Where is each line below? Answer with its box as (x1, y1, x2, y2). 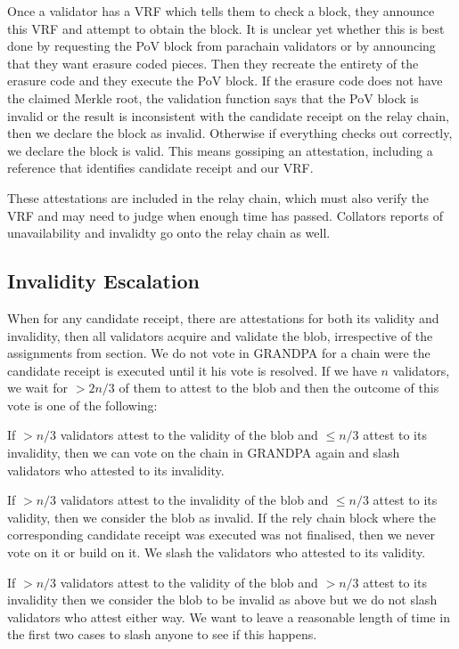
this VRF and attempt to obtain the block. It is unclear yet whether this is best (7, 19, 445, 37)
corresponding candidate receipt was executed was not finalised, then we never (7, 525, 435, 544)
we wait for (7, 378, 69, 397)
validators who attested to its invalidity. (7, 460, 225, 479)
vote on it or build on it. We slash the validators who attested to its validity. (7, 543, 426, 562)
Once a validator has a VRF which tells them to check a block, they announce (7, 2, 435, 20)
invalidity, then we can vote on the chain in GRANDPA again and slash (7, 443, 400, 462)
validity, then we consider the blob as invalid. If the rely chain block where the (7, 507, 436, 526)
